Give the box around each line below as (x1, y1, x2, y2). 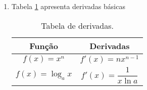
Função (29, 39, 59, 52)
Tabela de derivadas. (41, 19, 114, 31)
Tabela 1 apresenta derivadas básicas (11, 1, 125, 11)
